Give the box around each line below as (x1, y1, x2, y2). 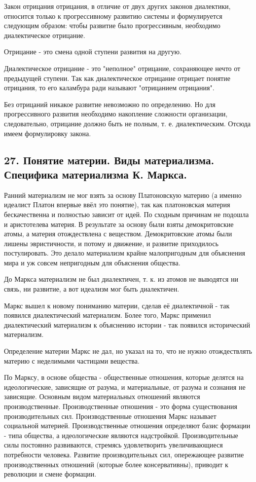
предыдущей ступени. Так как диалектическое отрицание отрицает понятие (4, 73, 230, 83)
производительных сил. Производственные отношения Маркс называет (4, 410, 217, 421)
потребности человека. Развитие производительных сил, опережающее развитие (4, 449, 244, 459)
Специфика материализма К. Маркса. (4, 166, 187, 182)
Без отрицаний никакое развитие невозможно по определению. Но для (4, 99, 216, 109)
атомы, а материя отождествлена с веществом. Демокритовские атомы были (4, 228, 232, 239)
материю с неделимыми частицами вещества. (4, 355, 140, 366)
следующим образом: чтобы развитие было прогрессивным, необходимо (4, 20, 220, 31)
